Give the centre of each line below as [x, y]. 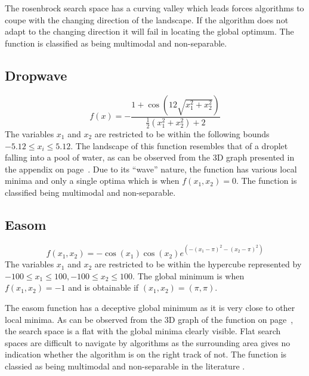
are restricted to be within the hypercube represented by [198, 264]
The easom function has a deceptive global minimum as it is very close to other [150, 308]
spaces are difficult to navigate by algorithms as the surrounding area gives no [148, 342]
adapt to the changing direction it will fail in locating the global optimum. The [149, 31]
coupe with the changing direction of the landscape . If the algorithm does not [147, 19]
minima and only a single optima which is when [92, 181]
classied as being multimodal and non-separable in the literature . [125, 366]
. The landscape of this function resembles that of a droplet [179, 145]
